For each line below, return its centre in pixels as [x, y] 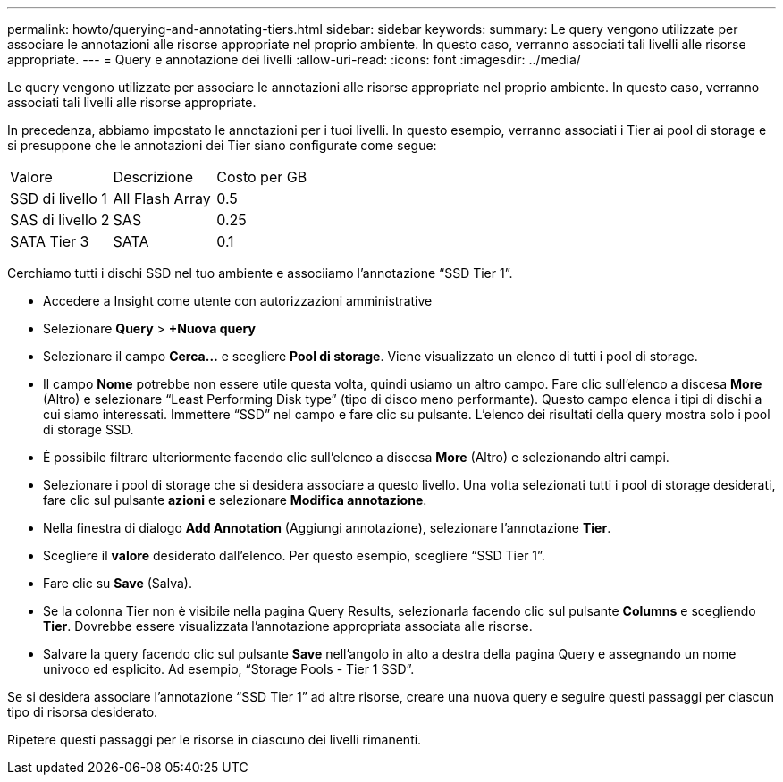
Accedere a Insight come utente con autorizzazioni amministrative [238, 301]
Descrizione [153, 177]
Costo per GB [262, 177]
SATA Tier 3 [50, 241]
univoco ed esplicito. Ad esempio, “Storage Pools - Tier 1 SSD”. [229, 669]
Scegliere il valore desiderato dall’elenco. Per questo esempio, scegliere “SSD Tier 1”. [294, 555]
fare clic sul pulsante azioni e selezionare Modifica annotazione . [235, 500]
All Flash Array [162, 198]
